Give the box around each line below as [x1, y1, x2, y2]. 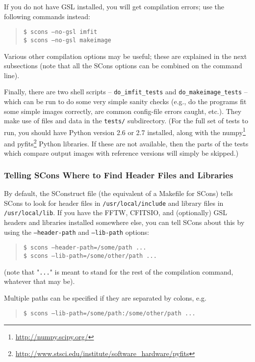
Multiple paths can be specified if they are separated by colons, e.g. [4, 292, 206, 303]
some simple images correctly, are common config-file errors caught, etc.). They [4, 106, 242, 116]
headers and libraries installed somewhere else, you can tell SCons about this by [4, 217, 245, 227]
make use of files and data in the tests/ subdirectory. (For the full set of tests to [4, 115, 248, 126]
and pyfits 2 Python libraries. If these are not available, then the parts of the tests [4, 137, 249, 148]
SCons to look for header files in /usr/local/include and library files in [4, 197, 224, 208]
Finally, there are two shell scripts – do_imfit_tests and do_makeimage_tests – [4, 86, 248, 97]
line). [4, 70, 20, 80]
